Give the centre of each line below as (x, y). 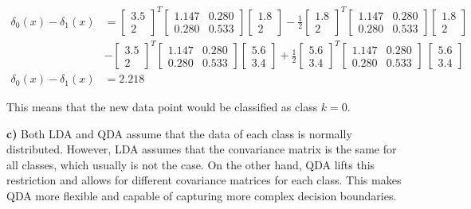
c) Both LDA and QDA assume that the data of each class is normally (179, 133)
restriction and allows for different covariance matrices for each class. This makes (204, 180)
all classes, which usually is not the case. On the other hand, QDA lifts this (191, 164)
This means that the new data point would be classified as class (162, 107)
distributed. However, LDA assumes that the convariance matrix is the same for (202, 149)
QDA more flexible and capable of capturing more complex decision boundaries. (202, 196)
